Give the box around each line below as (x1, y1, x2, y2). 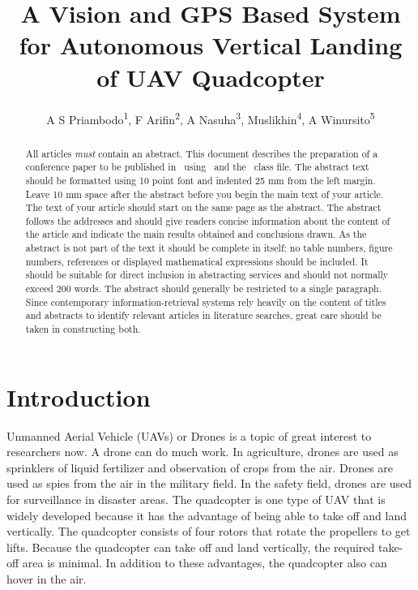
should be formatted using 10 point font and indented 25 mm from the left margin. (25, 173, 376, 187)
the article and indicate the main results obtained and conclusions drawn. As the (25, 227, 367, 241)
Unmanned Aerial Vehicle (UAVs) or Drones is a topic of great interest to (6, 427, 372, 444)
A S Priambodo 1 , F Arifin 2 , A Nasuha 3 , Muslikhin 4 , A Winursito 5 (46, 108, 375, 127)
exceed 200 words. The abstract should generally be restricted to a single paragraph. (25, 282, 382, 295)
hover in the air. (6, 571, 87, 588)
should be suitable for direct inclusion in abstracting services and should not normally (25, 268, 389, 282)
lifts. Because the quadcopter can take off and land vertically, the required (6, 538, 375, 555)
